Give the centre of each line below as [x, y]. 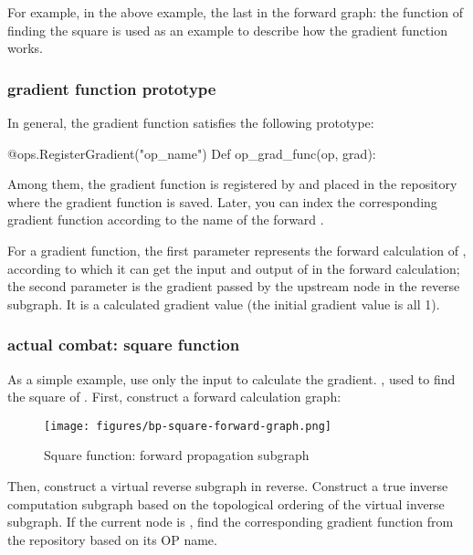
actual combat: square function [124, 345]
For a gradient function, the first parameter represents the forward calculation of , [237, 250]
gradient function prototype [112, 88]
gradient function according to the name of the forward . [166, 220]
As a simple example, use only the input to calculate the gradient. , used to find [231, 378]
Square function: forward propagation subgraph [177, 455]
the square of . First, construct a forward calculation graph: [174, 397]
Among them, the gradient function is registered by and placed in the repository [232, 184]
